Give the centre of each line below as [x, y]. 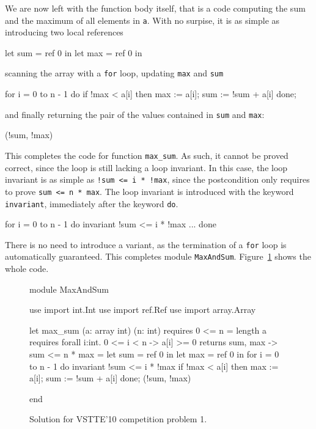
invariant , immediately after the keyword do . [92, 203]
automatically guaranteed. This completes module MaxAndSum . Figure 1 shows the [158, 256]
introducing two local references [64, 32]
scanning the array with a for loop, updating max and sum [114, 73]
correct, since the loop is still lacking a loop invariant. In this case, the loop [146, 167]
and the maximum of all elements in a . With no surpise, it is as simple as [142, 20]
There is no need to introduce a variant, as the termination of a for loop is [146, 244]
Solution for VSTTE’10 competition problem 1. [118, 419]
